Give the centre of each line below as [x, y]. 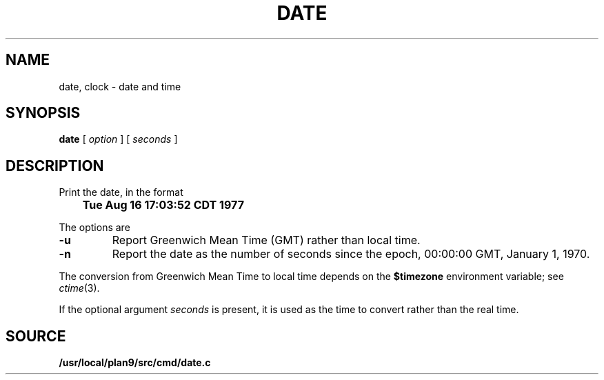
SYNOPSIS [43, 113]
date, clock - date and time [120, 86]
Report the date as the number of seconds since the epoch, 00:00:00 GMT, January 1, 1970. [351, 254]
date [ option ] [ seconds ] [118, 139]
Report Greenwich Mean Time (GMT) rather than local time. [266, 240]
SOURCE [36, 336]
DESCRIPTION [55, 166]
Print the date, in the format [121, 192]
